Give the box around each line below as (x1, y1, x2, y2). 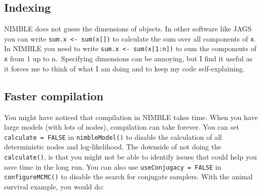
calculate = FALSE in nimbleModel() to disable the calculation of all (4, 131, 222, 142)
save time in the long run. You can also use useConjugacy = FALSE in (4, 161, 221, 172)
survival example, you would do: (4, 181, 104, 191)
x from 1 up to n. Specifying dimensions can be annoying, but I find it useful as (4, 53, 253, 64)
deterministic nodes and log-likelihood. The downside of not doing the (4, 141, 221, 152)
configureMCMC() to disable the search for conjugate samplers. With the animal (4, 171, 253, 182)
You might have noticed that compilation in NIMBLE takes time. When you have (4, 111, 258, 122)
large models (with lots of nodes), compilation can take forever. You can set (4, 122, 239, 132)
